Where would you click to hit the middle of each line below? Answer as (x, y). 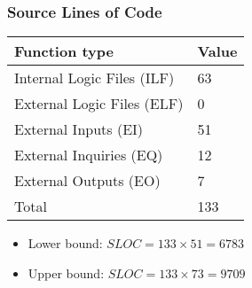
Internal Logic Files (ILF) (94, 78)
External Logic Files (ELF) (99, 104)
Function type (64, 51)
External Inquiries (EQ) (89, 155)
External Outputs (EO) (87, 181)
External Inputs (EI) (79, 129)
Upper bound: (66, 272)
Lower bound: (65, 243)
